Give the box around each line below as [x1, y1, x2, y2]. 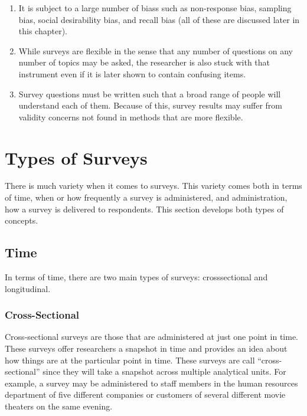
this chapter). [18, 25, 67, 37]
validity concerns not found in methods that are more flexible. [18, 110, 243, 123]
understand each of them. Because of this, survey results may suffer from [18, 99, 282, 112]
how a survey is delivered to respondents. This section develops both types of [5, 202, 284, 215]
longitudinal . [5, 282, 51, 294]
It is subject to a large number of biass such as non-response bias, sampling [18, 2, 292, 14]
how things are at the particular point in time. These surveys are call [5, 353, 255, 366]
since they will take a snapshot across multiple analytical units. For [43, 365, 286, 378]
